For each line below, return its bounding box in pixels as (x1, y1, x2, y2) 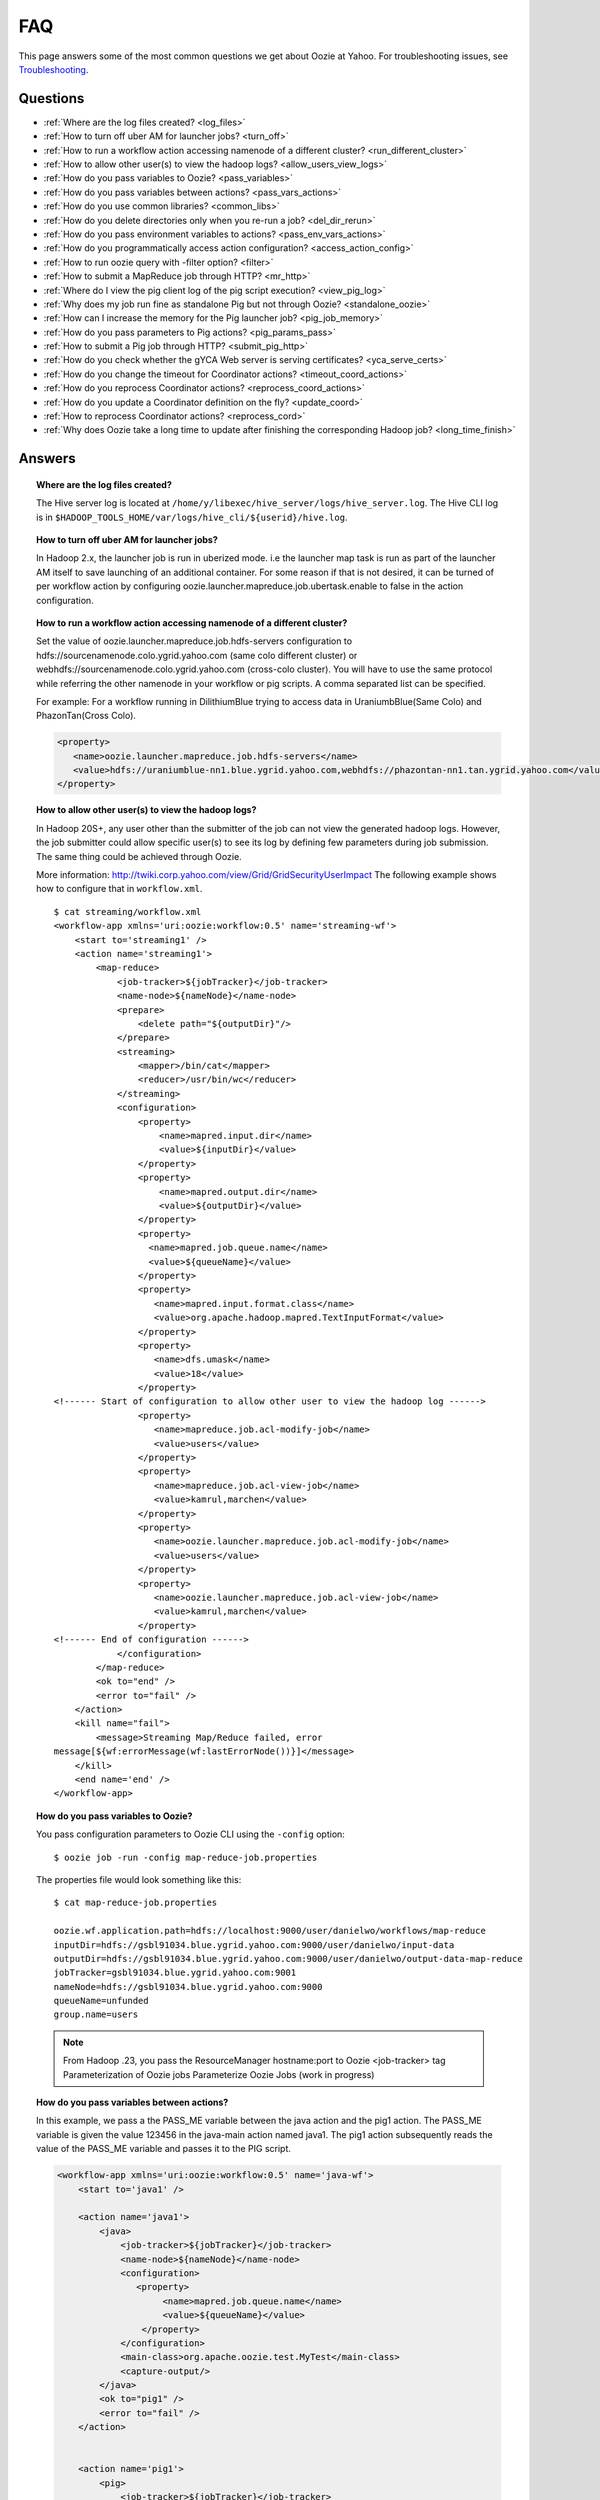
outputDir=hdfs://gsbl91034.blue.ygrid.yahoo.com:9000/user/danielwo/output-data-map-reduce (53, 1953, 524, 1964)
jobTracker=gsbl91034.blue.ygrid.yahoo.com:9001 (53, 1967, 297, 1979)
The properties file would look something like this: (36, 1873, 242, 1885)
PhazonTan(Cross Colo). (36, 710, 137, 722)
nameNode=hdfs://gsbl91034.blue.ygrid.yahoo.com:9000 (53, 1981, 323, 1992)
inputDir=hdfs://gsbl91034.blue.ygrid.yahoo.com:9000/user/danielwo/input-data (53, 1939, 455, 1950)
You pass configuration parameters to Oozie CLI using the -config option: (36, 1828, 345, 1840)
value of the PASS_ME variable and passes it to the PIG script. (36, 2143, 292, 2155)
